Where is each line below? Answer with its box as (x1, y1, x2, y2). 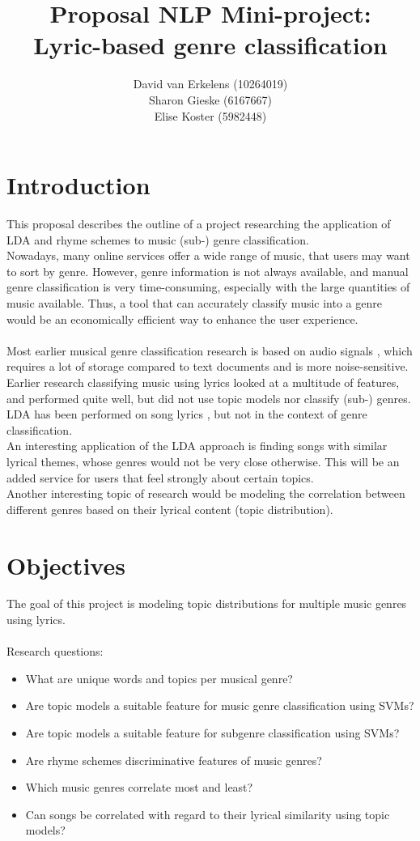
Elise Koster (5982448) (154, 107, 267, 124)
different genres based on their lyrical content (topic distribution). (6, 500, 333, 517)
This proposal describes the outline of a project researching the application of (6, 215, 391, 232)
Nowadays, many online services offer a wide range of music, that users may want (6, 247, 410, 264)
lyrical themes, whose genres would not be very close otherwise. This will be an (6, 452, 400, 469)
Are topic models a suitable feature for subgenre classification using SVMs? (25, 724, 400, 741)
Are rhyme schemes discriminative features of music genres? (25, 751, 322, 768)
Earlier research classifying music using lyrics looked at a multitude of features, (6, 373, 400, 390)
